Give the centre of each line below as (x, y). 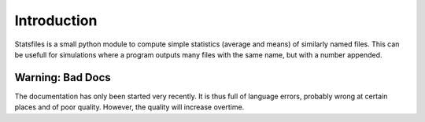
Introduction (56, 20)
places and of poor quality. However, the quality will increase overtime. (129, 107)
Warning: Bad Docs (63, 78)
